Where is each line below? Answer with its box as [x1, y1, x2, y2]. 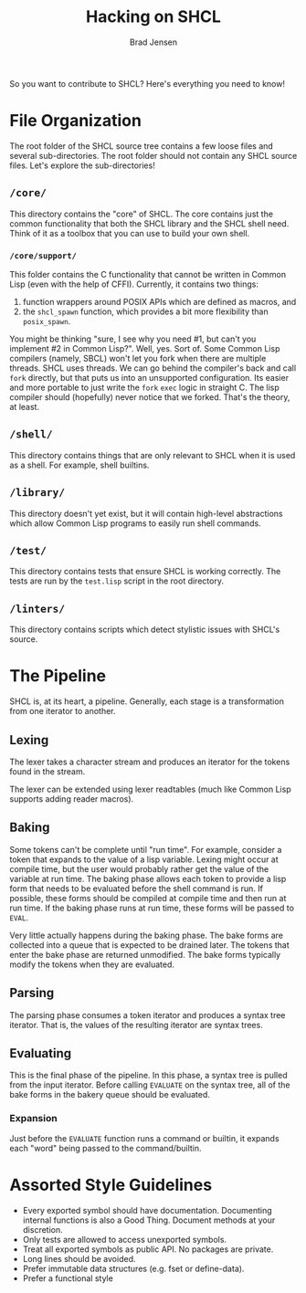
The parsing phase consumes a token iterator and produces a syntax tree [9, 1009, 286, 1020]
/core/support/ [9, 250, 78, 261]
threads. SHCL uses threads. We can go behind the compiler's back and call [9, 363, 297, 373]
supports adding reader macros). [9, 793, 134, 804]
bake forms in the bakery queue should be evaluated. [9, 1089, 210, 1100]
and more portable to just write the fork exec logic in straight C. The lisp [9, 382, 280, 393]
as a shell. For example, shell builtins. [9, 459, 150, 470]
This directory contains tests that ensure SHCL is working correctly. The [9, 566, 281, 577]
